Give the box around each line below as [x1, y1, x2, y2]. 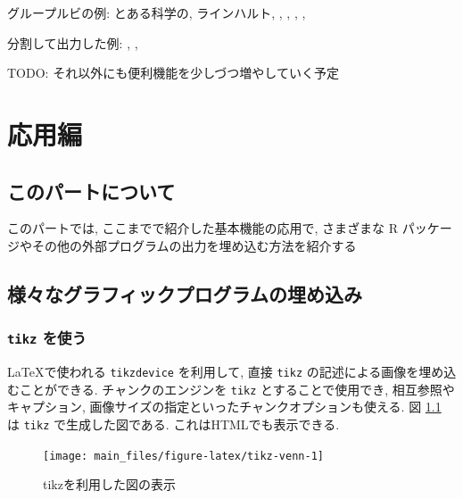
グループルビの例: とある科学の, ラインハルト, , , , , [7, 4, 306, 21]
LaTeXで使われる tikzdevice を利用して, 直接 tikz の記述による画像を [7, 362, 419, 381]
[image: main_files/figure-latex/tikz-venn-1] [43, 449, 324, 462]
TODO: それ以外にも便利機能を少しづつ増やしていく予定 [7, 63, 339, 82]
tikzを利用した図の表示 [43, 475, 176, 494]
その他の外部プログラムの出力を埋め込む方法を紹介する [31, 236, 357, 254]
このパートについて [7, 177, 176, 204]
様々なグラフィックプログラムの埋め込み [7, 279, 362, 307]
